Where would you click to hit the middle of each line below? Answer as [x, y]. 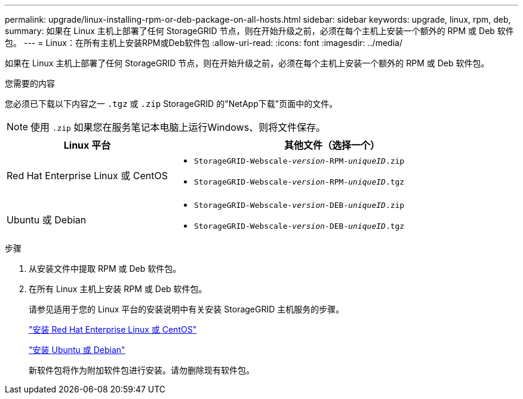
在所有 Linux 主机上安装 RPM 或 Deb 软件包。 [118, 289]
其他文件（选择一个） [332, 145]
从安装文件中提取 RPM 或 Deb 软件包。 [105, 268]
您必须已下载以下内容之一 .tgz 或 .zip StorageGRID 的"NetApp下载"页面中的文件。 [171, 104]
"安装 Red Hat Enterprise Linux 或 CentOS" [113, 329]
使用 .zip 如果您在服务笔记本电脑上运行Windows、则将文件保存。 [178, 127]
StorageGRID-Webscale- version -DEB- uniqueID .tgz [299, 226]
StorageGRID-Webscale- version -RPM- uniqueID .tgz [299, 182]
